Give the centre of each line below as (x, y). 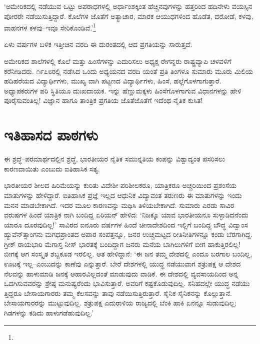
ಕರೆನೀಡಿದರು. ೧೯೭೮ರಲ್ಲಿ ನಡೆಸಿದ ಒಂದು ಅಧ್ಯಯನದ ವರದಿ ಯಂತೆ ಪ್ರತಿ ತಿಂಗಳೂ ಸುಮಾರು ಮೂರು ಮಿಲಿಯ (128, 71)
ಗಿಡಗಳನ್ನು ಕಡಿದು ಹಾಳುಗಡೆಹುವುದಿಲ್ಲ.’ (49, 313)
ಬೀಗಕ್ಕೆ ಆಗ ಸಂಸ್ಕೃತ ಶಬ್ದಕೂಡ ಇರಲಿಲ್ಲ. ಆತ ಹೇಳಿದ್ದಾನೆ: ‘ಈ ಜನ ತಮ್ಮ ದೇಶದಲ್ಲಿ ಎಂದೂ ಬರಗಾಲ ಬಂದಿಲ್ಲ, (128, 254)
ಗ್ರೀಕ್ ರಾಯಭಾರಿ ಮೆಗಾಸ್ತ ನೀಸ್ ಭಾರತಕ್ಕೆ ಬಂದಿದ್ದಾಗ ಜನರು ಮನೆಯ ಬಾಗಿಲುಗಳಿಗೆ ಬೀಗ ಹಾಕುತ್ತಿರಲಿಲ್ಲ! (122, 244)
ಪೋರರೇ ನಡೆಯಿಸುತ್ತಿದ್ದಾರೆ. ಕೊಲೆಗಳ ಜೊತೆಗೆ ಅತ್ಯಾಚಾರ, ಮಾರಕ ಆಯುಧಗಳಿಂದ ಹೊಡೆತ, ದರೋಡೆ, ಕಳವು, (129, 16)
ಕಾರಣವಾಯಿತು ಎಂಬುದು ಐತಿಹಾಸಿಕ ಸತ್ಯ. (52, 168)
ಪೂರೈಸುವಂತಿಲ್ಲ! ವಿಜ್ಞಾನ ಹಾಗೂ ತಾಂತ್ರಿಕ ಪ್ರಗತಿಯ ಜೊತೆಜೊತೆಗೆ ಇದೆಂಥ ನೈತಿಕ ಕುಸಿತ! (103, 100)
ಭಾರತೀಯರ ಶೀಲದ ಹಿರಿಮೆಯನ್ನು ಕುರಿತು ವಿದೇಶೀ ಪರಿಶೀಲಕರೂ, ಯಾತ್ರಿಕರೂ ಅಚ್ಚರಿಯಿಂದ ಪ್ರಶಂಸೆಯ (120, 185)
